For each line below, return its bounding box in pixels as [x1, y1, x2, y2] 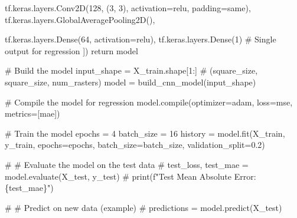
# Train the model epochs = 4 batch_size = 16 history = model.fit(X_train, [5, 127, 285, 139]
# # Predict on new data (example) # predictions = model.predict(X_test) [5, 201, 282, 213]
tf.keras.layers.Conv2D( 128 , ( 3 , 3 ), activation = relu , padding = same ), [5, 2, 251, 14]
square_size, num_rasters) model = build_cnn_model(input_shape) [5, 75, 256, 88]
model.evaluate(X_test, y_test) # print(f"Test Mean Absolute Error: [5, 170, 256, 182]
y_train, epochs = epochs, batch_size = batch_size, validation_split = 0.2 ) [5, 138, 265, 151]
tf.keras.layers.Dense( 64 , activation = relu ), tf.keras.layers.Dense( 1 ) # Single [5, 33, 276, 45]
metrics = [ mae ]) [5, 107, 60, 120]
